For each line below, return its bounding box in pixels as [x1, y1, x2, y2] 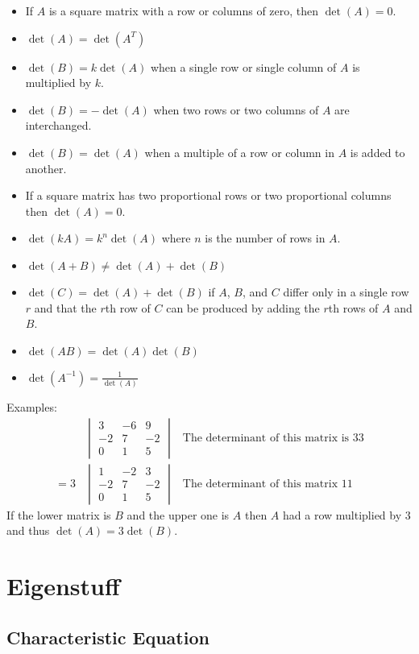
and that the [34, 299, 97, 316]
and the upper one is [127, 506, 230, 523]
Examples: [6, 399, 57, 416]
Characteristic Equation [6, 624, 209, 649]
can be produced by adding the [166, 299, 320, 316]
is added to [350, 143, 405, 160]
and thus [6, 522, 50, 539]
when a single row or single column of [150, 58, 337, 75]
